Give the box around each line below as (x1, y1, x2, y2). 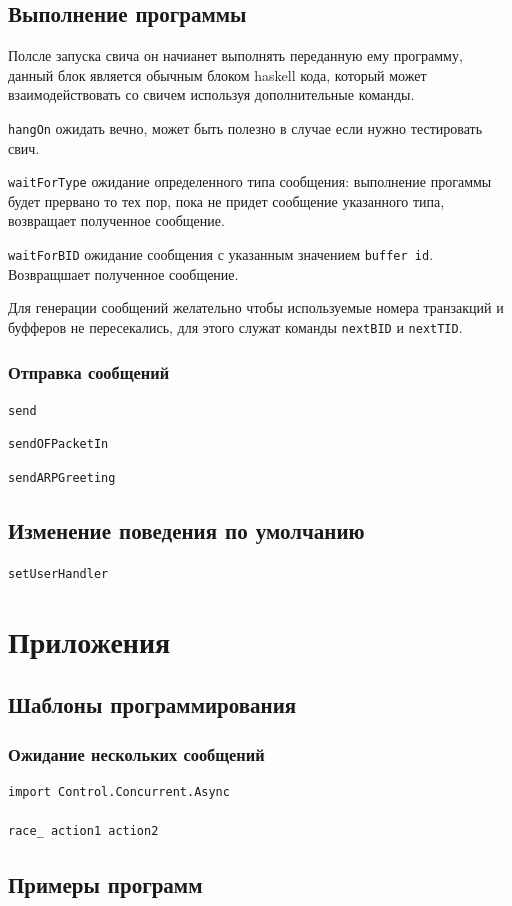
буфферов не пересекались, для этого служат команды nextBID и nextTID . (8, 316, 463, 337)
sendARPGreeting (8, 471, 116, 486)
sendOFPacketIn (8, 437, 109, 452)
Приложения (8, 620, 171, 661)
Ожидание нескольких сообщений (8, 741, 265, 766)
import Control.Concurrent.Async (8, 785, 230, 799)
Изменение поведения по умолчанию (8, 515, 365, 546)
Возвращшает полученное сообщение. (8, 263, 239, 284)
